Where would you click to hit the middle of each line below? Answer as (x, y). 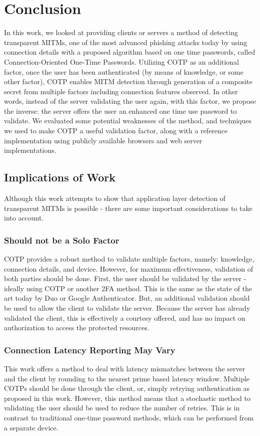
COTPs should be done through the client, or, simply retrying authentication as (127, 388)
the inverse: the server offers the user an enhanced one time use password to (120, 111)
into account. (24, 218)
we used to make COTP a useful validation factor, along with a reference (116, 131)
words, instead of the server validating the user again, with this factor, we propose (130, 101)
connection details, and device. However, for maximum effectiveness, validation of (129, 268)
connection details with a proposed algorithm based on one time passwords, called (130, 52)
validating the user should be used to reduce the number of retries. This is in (122, 408)
